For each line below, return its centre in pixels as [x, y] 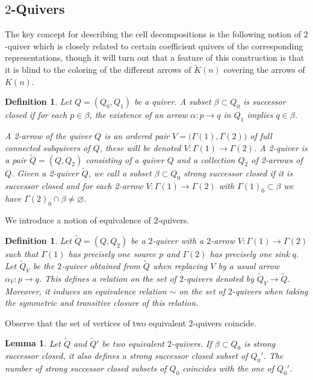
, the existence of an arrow [138, 115]
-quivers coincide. [225, 322]
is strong [260, 343]
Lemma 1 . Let [33, 343]
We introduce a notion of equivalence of [78, 220]
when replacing [180, 265]
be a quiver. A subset [172, 101]
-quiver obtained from [101, 265]
